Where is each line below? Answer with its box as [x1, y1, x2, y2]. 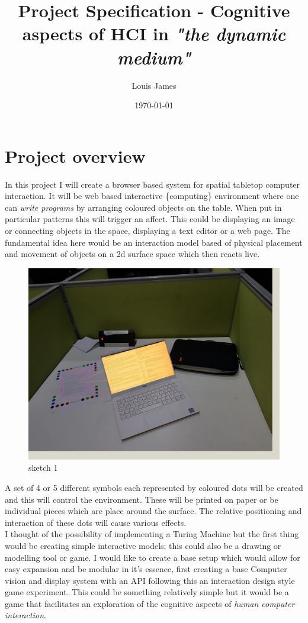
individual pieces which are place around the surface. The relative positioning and [5, 505, 302, 517]
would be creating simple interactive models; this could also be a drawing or [5, 539, 281, 551]
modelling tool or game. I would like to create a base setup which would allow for [5, 551, 300, 563]
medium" [117, 44, 191, 69]
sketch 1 [28, 461, 58, 474]
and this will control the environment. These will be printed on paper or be [5, 493, 278, 505]
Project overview [5, 143, 146, 168]
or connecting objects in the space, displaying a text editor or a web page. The [5, 224, 290, 236]
